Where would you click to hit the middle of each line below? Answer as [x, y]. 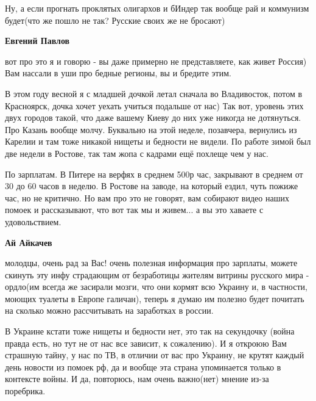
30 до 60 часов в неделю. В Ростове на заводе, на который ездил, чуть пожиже [152, 186]
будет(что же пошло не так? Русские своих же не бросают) [115, 20]
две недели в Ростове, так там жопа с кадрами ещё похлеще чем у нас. [137, 153]
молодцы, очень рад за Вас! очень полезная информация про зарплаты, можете [151, 263]
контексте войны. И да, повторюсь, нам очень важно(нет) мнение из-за [137, 379]
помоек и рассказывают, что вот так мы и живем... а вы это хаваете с [134, 210]
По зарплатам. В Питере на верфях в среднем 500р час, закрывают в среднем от [154, 174]
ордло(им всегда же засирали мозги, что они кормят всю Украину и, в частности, [156, 287]
